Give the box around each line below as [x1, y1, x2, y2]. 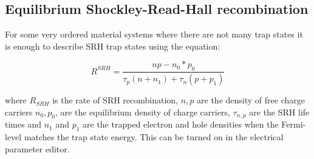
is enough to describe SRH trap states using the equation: [5, 39, 220, 52]
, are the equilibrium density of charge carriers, [55, 105, 230, 118]
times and [5, 118, 41, 131]
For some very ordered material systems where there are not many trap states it [5, 28, 303, 41]
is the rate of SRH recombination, [52, 94, 179, 106]
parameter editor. [5, 142, 70, 155]
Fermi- [281, 118, 306, 131]
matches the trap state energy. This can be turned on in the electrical [24, 131, 284, 143]
